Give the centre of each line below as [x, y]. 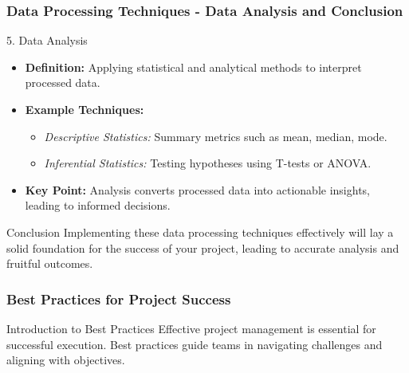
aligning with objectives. [66, 360]
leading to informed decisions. [98, 205]
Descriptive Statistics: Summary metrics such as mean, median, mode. [216, 136]
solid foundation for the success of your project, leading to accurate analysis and [203, 247]
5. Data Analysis [47, 40]
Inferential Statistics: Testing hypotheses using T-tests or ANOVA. [208, 163]
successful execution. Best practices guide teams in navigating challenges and [195, 344]
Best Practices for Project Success [119, 298]
